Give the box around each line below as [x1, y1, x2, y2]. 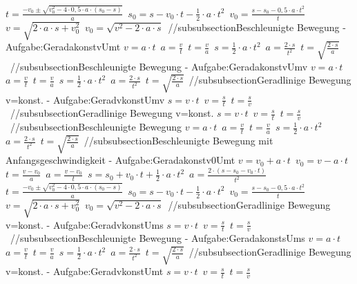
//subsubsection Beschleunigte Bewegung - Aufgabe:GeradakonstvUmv [10, 59, 308, 73]
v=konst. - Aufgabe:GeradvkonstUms [6, 217, 164, 231]
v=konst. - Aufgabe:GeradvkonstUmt [6, 264, 164, 278]
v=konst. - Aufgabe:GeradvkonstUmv [6, 92, 165, 106]
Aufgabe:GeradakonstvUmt [6, 39, 121, 54]
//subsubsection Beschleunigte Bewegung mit [84, 133, 273, 148]
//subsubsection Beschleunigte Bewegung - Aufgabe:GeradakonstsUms [10, 231, 305, 245]
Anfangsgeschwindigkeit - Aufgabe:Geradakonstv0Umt [6, 153, 235, 167]
